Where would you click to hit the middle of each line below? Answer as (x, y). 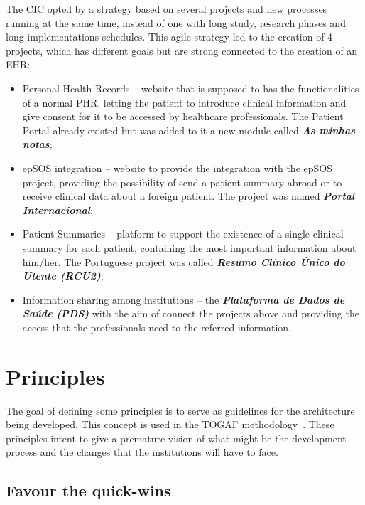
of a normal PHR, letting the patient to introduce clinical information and (184, 102)
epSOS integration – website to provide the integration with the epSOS (177, 168)
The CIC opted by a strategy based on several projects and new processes (167, 9)
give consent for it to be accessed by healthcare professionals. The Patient (183, 116)
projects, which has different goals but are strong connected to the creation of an (182, 50)
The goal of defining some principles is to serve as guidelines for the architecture (180, 410)
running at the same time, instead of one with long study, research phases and (176, 22)
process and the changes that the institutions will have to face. (142, 452)
